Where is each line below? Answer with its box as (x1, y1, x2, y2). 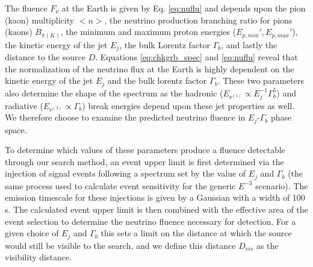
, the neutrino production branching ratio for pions (104, 13, 293, 26)
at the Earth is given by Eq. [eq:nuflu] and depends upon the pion (61, 2, 306, 14)
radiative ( (5, 99, 43, 112)
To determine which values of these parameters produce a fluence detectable (5, 143, 285, 156)
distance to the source (5, 51, 85, 63)
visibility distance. (5, 251, 72, 263)
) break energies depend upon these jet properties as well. (82, 99, 295, 112)
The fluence (5, 2, 48, 14)
